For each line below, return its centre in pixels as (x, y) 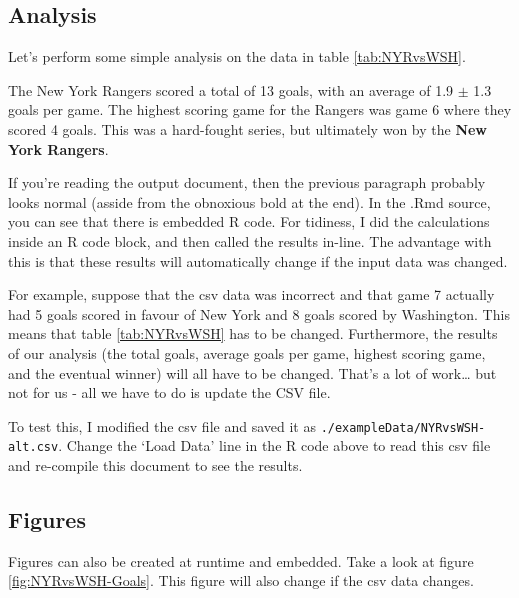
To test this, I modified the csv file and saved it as (162, 425)
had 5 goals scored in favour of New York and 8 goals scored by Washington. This (259, 313)
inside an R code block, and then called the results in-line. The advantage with (250, 240)
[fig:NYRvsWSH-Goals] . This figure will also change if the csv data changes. (241, 580)
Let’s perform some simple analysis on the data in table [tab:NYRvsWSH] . (237, 56)
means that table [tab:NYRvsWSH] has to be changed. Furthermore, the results (253, 333)
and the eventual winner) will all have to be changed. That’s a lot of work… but (252, 372)
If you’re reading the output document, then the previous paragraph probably (247, 182)
